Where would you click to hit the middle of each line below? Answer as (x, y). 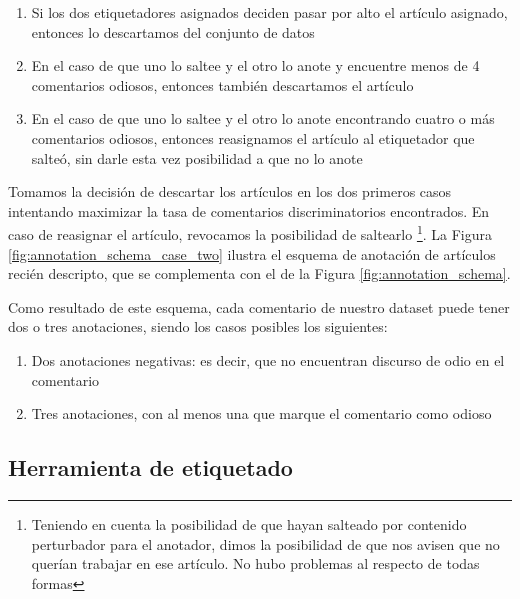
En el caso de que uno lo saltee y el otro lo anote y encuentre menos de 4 (255, 65)
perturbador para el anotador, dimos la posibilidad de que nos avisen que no (265, 543)
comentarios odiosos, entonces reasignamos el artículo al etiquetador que (253, 137)
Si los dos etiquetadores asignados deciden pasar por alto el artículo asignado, (269, 12)
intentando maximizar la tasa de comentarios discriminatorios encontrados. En (249, 210)
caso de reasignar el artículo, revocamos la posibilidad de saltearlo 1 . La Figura (250, 232)
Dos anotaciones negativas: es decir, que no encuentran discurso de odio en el (268, 359)
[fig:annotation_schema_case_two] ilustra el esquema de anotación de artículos (252, 253)
